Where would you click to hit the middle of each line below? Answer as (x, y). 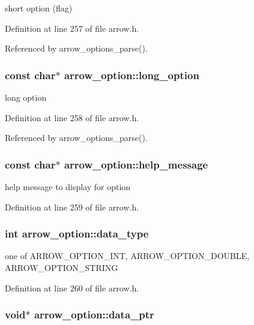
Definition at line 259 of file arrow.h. (72, 207)
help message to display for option (68, 186)
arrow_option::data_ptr (94, 315)
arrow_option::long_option (132, 75)
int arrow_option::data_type (77, 234)
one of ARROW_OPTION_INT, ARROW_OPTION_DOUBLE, (127, 256)
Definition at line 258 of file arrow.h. (72, 117)
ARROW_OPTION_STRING (62, 267)
